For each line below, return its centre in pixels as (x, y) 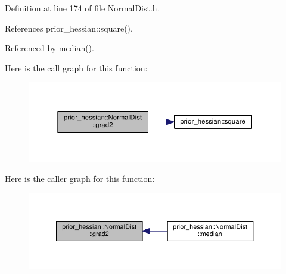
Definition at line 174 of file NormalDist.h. (82, 8)
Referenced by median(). (49, 48)
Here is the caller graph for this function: (80, 179)
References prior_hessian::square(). (69, 28)
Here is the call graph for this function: (76, 67)
